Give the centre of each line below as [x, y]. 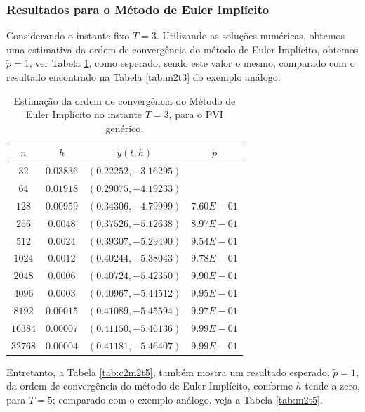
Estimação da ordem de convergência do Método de [125, 100]
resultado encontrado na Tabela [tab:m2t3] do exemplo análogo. [144, 77]
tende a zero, [332, 386]
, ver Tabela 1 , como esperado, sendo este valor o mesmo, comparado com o [192, 63]
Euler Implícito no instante [84, 114]
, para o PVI [196, 114]
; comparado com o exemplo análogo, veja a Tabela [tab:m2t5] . [187, 399]
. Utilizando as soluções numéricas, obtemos [251, 36]
